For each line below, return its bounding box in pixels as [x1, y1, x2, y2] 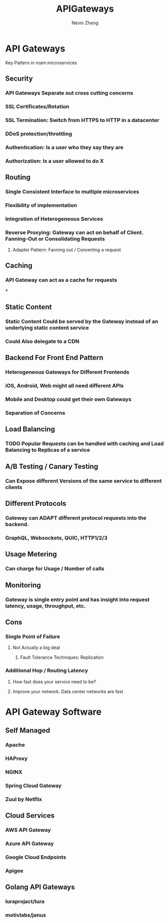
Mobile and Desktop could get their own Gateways [5, 396, 132, 403]
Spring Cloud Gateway [5, 782, 62, 789]
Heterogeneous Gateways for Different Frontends [5, 369, 130, 376]
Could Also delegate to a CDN [5, 338, 79, 345]
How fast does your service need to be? [12, 678, 96, 685]
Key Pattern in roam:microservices [5, 59, 77, 66]
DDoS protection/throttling [5, 130, 72, 137]
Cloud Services [5, 811, 55, 820]
